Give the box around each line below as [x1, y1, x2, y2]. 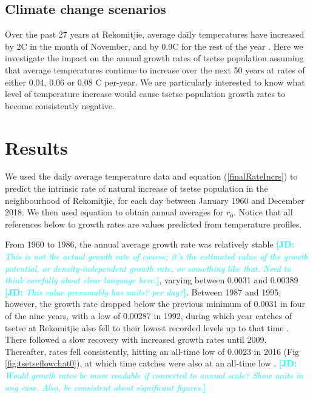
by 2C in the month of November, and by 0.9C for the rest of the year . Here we [5, 39, 303, 52]
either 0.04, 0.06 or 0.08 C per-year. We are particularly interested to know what [5, 75, 305, 88]
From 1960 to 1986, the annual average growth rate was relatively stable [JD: [5, 238, 294, 251]
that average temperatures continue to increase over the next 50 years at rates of [5, 63, 305, 76]
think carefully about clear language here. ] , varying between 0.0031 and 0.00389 [5, 274, 298, 286]
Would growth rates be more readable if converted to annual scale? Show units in [5, 368, 303, 381]
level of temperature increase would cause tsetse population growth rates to [5, 87, 286, 100]
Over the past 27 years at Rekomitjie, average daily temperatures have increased [5, 28, 305, 41]
